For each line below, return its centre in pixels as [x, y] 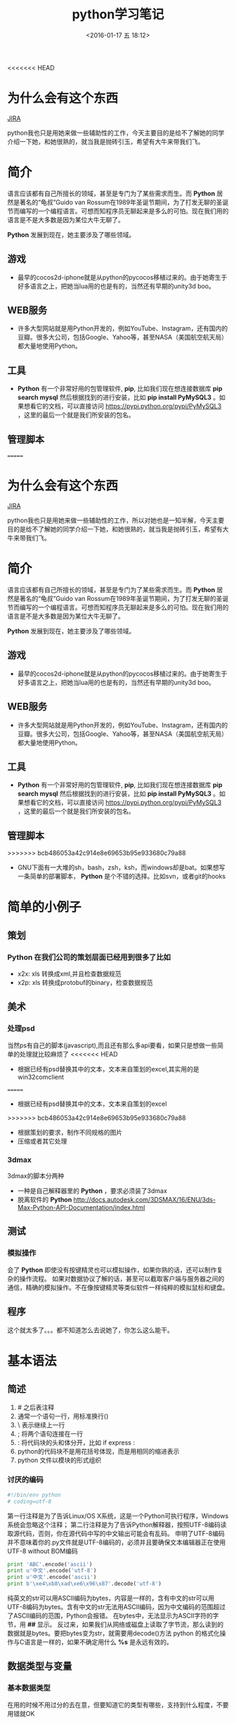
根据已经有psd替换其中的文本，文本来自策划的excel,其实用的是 [109, 1069]
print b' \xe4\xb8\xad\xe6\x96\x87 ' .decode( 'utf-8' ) [84, 1584]
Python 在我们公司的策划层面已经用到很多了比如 [89, 957]
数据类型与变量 [40, 1666]
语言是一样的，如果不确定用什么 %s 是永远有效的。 [99, 1642]
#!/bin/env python [34, 1495]
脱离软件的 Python [45, 1200]
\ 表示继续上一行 [41, 1425]
